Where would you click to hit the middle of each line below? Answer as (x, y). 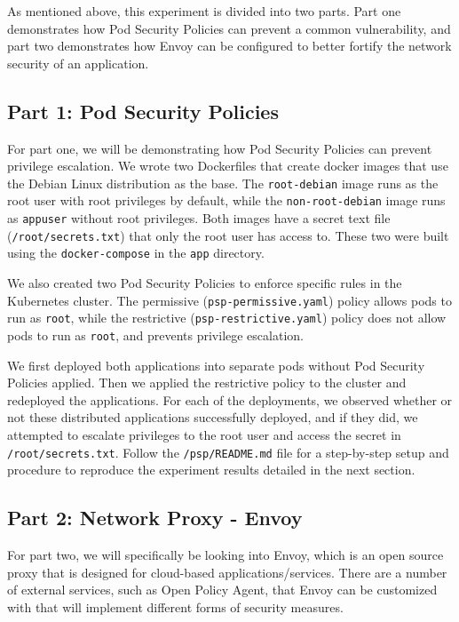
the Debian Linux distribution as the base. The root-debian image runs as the (223, 183)
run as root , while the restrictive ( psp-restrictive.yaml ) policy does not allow (227, 318)
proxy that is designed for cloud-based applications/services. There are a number (227, 572)
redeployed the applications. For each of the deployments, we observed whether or (230, 399)
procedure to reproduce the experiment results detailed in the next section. (211, 470)
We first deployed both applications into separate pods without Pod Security (216, 365)
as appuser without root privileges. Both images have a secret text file (199, 218)
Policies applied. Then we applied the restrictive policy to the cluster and (207, 383)
